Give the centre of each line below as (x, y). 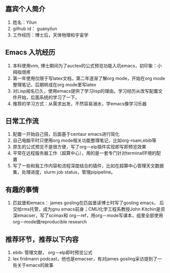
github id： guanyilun (35, 28)
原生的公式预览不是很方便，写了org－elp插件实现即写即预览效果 (79, 147)
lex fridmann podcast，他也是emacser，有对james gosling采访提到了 (85, 259)
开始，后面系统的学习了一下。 (48, 97)
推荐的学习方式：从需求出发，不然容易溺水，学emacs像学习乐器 (80, 103)
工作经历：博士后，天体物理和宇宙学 (50, 35)
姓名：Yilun (25, 22)
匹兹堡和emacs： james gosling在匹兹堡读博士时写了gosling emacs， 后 (88, 203)
